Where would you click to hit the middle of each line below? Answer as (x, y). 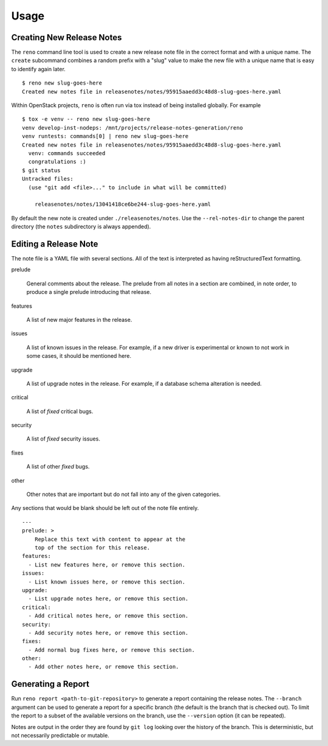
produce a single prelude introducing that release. (89, 292)
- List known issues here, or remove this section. (107, 582)
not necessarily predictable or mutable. (60, 735)
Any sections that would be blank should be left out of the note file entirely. (105, 508)
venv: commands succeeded (67, 153)
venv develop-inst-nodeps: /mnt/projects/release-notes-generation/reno (132, 127)
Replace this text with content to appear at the (110, 539)
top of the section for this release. (92, 547)
